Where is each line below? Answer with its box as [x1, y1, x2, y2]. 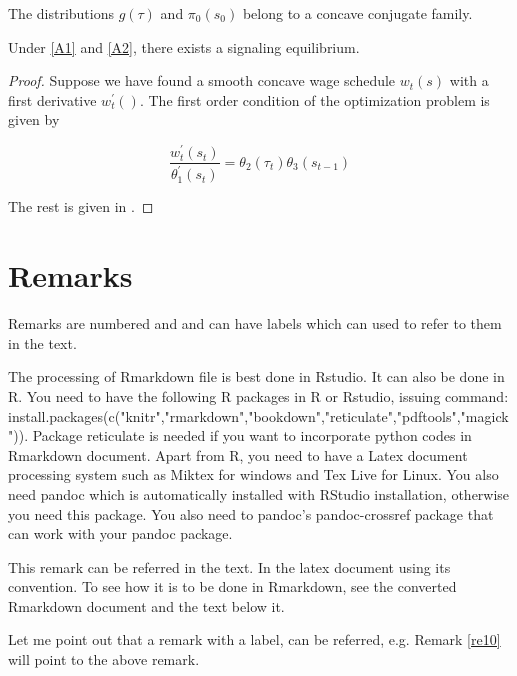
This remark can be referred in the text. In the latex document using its [8, 556, 451, 577]
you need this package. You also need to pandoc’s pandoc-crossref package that [8, 503, 494, 524]
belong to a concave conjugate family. [242, 3, 473, 23]
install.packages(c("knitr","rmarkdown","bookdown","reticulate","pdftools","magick [8, 405, 509, 426]
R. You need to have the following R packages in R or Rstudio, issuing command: [8, 385, 509, 406]
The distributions [8, 3, 114, 23]
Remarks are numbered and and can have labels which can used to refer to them [8, 313, 502, 334]
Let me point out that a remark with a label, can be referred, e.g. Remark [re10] [8, 629, 501, 650]
